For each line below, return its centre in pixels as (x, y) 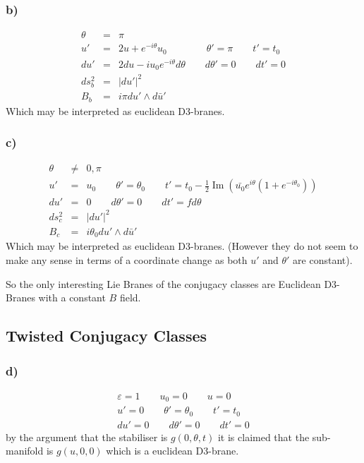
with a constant (72, 297)
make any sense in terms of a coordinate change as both (127, 260)
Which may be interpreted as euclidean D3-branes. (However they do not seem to (182, 246)
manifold (25, 451)
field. (130, 297)
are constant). (323, 260)
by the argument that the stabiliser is (87, 437)
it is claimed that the (263, 437)
